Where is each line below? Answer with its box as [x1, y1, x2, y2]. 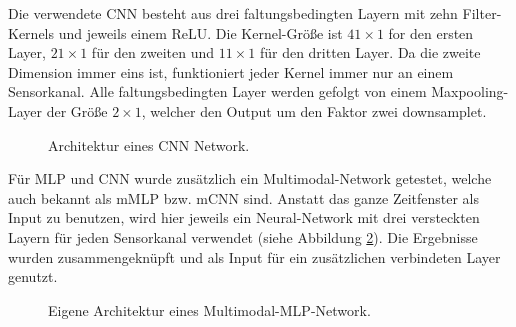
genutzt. [8, 266, 58, 287]
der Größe [46, 100, 108, 121]
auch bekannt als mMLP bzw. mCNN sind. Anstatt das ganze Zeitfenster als [8, 187, 480, 208]
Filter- [462, 3, 502, 23]
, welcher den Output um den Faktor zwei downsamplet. [141, 100, 487, 121]
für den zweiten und [91, 42, 215, 63]
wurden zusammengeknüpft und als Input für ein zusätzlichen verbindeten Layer [8, 246, 501, 267]
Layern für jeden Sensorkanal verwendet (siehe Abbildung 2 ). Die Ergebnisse [8, 226, 478, 247]
